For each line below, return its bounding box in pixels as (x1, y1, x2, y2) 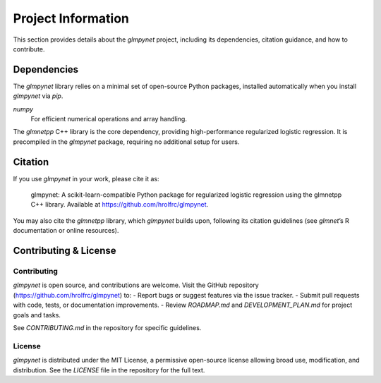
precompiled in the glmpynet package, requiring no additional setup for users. (13, 138, 240, 146)
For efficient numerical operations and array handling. (30, 115, 187, 123)
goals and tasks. (13, 310, 61, 319)
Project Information (13, 11, 130, 26)
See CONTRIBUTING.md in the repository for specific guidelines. (13, 323, 202, 332)
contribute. (13, 44, 45, 53)
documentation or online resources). (13, 226, 119, 235)
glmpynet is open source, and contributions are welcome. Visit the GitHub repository (13, 281, 259, 289)
